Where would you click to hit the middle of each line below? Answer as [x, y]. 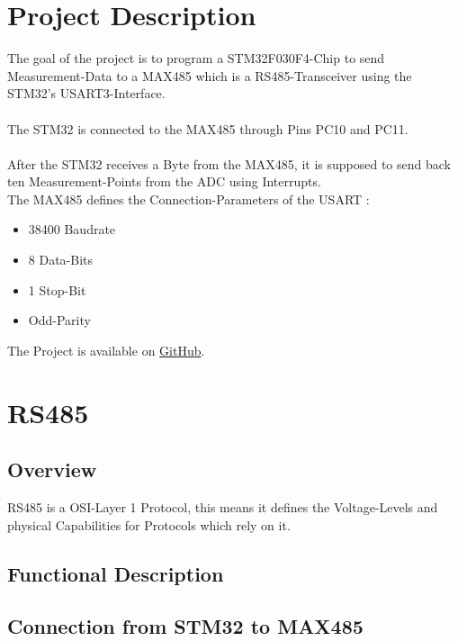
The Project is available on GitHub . [106, 350]
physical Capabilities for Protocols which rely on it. [149, 524]
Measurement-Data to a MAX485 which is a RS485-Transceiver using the [210, 75]
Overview [52, 469]
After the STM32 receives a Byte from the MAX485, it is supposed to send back [229, 163]
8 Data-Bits [61, 260]
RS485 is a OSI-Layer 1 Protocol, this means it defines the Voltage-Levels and [223, 507]
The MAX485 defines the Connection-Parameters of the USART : [189, 199]
